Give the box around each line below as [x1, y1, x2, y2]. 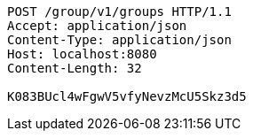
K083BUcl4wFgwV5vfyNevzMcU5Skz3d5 [7, 89, 247, 103]
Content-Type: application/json [7, 33, 232, 47]
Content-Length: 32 [7, 61, 142, 75]
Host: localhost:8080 [7, 47, 157, 61]
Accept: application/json [7, 19, 187, 33]
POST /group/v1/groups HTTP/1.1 [7, 4, 232, 19]
